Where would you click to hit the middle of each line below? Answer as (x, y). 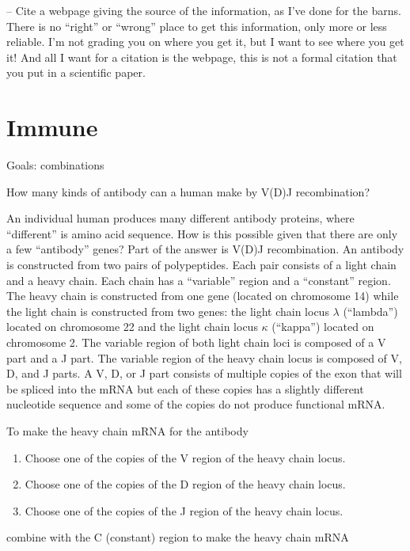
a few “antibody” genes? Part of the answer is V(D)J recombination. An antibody (205, 249)
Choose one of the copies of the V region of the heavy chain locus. (185, 457)
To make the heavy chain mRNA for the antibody (127, 431)
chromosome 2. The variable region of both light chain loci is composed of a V (196, 342)
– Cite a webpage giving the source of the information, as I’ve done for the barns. (204, 10)
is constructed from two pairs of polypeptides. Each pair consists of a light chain (201, 265)
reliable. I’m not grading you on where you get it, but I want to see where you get (205, 42)
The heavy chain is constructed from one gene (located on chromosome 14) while (203, 296)
